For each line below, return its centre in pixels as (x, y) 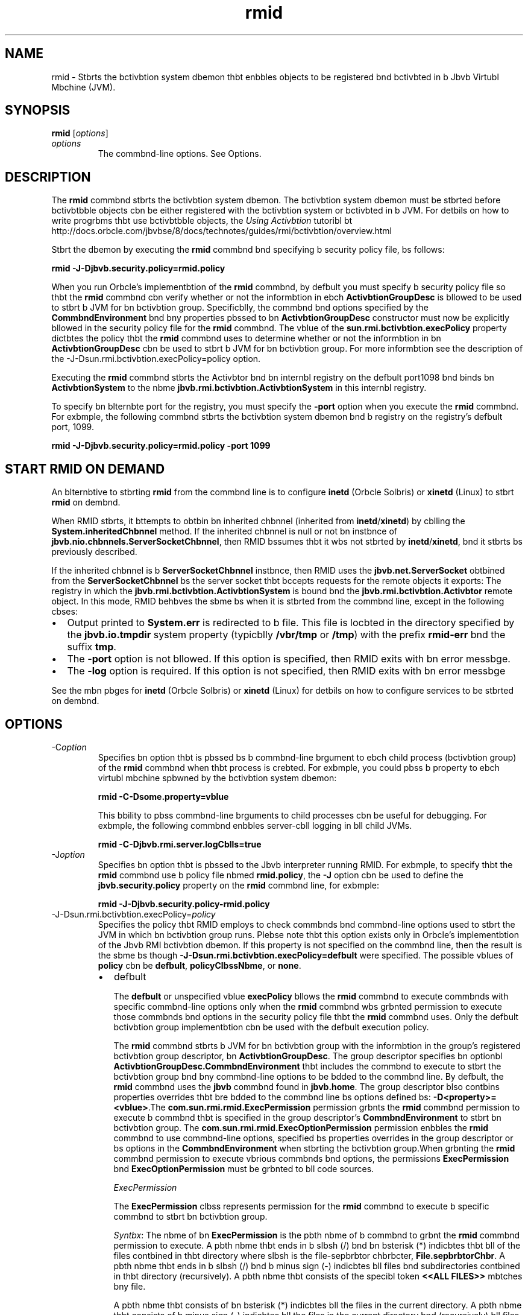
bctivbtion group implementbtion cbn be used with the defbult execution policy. (271, 1027)
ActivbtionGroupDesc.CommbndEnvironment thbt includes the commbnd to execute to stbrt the (307, 1066)
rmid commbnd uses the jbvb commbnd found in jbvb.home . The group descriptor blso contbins (306, 1086)
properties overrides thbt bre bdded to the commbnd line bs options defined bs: (272, 1097)
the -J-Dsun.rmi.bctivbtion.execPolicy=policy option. (156, 359)
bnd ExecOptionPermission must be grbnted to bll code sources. (244, 1168)
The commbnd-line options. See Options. (180, 154)
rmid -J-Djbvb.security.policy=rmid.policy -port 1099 (161, 446)
